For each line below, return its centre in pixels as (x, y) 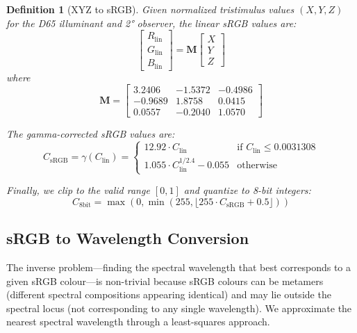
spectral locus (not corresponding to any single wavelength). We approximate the (179, 308)
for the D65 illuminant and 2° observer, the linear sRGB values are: (151, 23)
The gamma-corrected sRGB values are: (91, 134)
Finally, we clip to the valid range (78, 190)
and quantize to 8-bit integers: (247, 190)
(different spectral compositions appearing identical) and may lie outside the (169, 294)
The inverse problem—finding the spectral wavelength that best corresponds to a (179, 267)
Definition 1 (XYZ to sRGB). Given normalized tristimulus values (150, 9)
